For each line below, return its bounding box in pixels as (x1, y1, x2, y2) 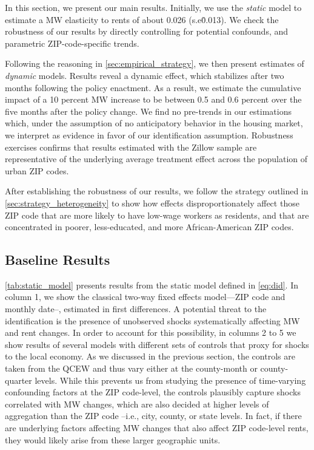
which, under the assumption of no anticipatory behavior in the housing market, (5, 117, 303, 129)
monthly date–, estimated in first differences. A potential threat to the (5, 302, 267, 315)
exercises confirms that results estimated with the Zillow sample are (5, 140, 257, 153)
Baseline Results (5, 250, 110, 269)
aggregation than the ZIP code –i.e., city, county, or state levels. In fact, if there (5, 409, 302, 422)
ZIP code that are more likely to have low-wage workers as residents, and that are (5, 208, 309, 221)
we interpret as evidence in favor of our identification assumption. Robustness (5, 128, 293, 141)
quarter (5, 373, 32, 386)
